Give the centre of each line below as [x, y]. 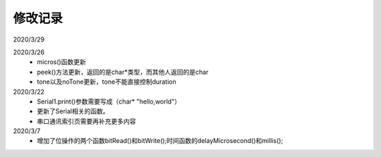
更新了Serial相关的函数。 [73, 111]
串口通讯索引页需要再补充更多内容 [86, 121]
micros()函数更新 [61, 62]
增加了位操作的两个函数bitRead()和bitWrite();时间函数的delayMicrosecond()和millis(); [160, 141]
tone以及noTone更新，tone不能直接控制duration [107, 82]
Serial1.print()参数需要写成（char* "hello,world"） [109, 101]
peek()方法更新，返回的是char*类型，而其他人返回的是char [123, 72]
